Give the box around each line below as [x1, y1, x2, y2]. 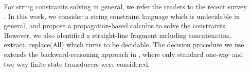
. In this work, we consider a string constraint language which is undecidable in [4, 11, 240, 21]
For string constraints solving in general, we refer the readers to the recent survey [4, 1, 247, 11]
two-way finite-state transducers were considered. [4, 58, 150, 69]
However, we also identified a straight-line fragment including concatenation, [4, 30, 232, 40]
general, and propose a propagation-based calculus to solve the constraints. [4, 20, 227, 31]
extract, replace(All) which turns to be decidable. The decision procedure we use [4, 39, 244, 50]
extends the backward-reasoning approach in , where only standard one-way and [4, 49, 243, 59]
